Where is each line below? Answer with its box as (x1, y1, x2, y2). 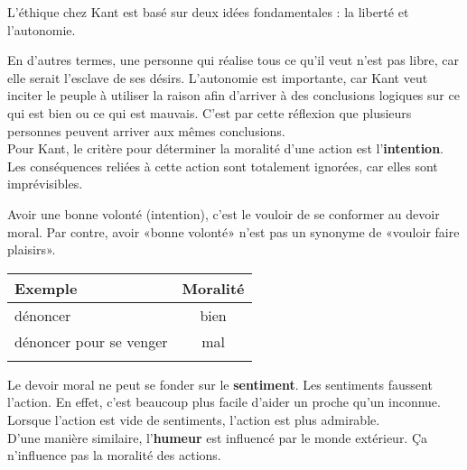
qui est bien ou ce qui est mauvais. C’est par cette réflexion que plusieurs (7, 103, 412, 122)
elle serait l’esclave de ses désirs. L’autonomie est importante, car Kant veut (7, 68, 428, 87)
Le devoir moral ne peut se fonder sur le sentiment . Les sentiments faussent (7, 374, 433, 393)
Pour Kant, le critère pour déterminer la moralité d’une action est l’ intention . (7, 139, 444, 158)
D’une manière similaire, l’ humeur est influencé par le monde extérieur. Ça (7, 428, 428, 447)
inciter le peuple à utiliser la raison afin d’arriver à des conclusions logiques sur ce (7, 86, 460, 105)
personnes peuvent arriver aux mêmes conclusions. (7, 121, 285, 140)
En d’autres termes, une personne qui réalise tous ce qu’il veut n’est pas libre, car (7, 51, 459, 69)
